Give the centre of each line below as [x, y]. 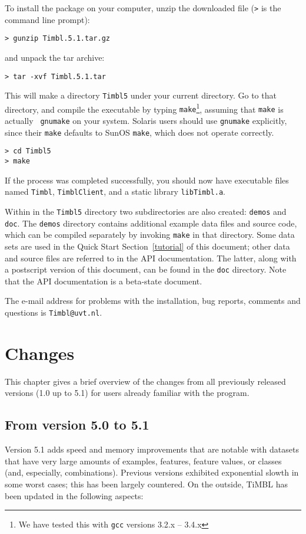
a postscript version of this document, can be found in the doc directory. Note [146, 269]
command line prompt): [47, 19]
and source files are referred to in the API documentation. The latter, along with [151, 258]
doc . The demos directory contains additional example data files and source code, [151, 223]
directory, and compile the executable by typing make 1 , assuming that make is [144, 108]
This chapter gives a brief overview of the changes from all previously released [145, 381]
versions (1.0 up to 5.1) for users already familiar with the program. [127, 393]
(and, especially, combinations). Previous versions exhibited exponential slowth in [152, 472]
